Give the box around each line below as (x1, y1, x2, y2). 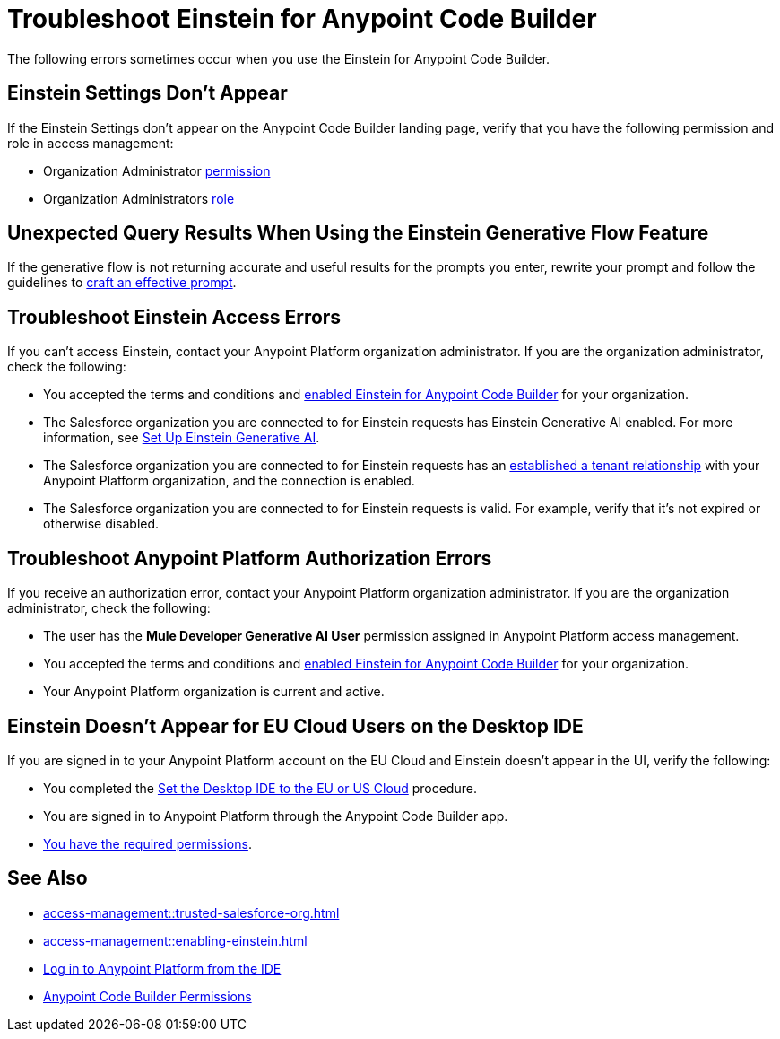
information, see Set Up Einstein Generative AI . (43, 430, 320, 446)
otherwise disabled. (43, 516, 160, 532)
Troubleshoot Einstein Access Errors (7, 305, 342, 328)
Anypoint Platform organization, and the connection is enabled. (43, 473, 415, 489)
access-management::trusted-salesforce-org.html (43, 904, 340, 921)
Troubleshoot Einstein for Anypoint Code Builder (7, 4, 597, 34)
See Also (7, 867, 88, 890)
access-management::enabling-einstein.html (43, 932, 308, 948)
